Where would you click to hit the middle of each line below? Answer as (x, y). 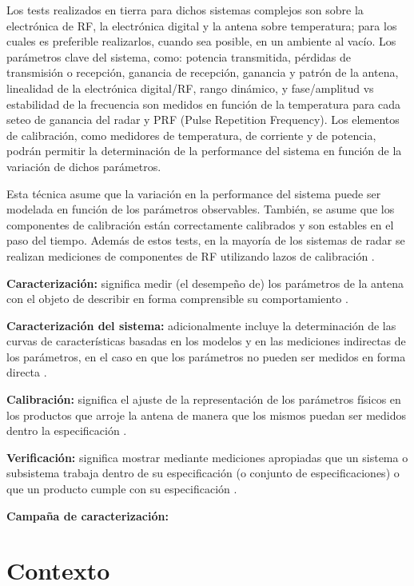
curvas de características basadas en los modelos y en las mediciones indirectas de (206, 341)
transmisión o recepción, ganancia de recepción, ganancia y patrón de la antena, (203, 72)
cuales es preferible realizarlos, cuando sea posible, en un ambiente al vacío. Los (201, 41)
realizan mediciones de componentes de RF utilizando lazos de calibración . (191, 255)
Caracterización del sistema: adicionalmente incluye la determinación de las (201, 325)
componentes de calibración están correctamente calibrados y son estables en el (200, 224)
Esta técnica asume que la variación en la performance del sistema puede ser (194, 193)
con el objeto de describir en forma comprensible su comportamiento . (177, 299)
